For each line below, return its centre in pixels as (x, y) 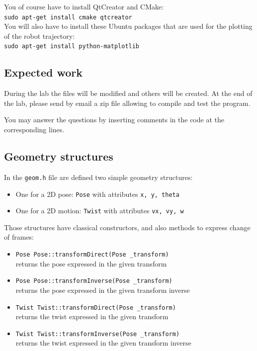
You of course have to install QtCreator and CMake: (84, 6)
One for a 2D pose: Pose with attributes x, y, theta (97, 194)
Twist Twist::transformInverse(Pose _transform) (98, 334)
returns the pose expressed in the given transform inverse (103, 290)
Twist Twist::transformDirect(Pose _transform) (96, 307)
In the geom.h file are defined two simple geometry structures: (98, 177)
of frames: (19, 237)
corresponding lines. (34, 130)
